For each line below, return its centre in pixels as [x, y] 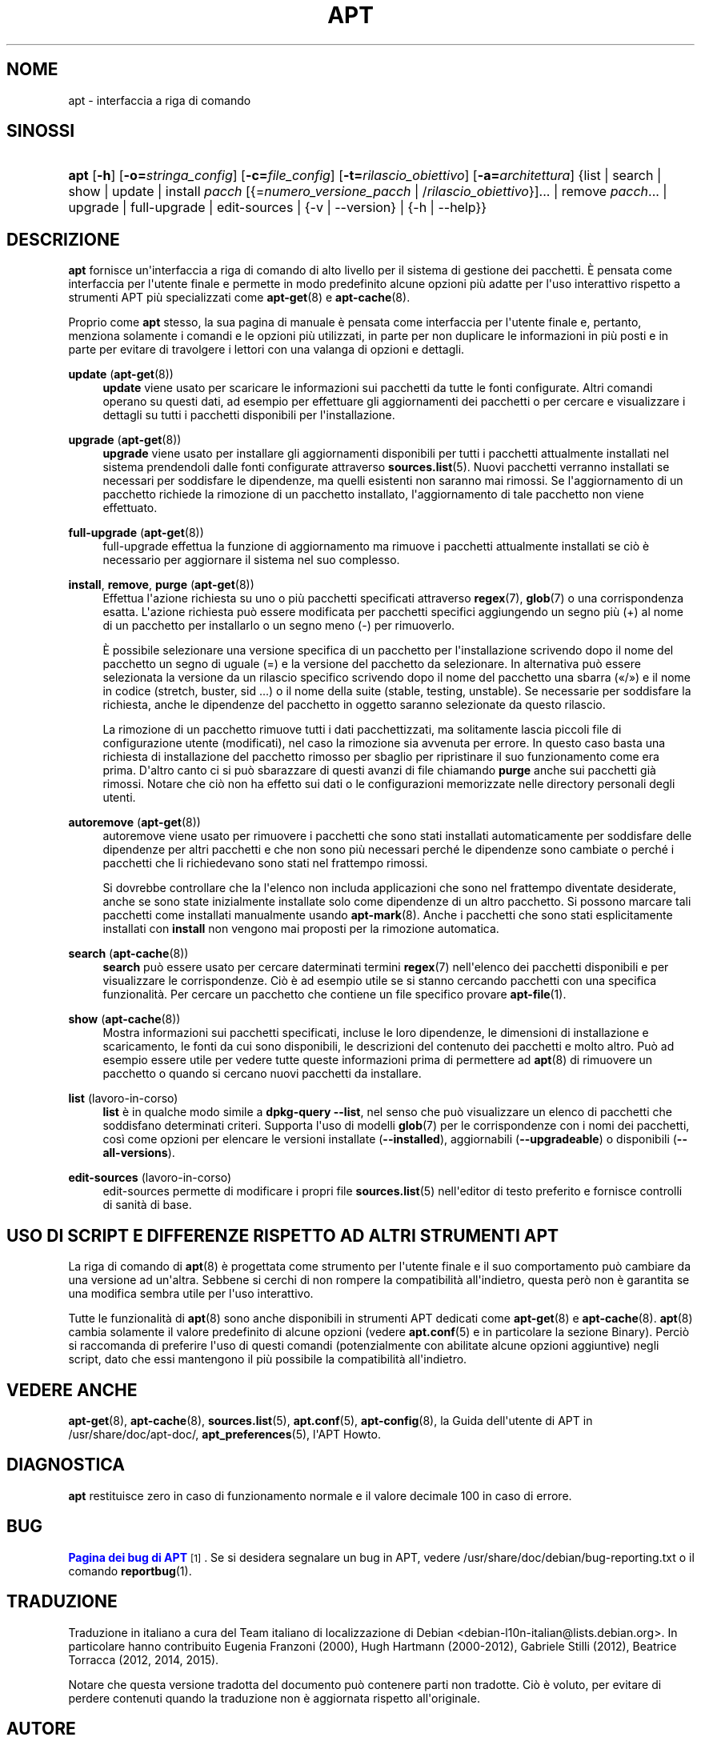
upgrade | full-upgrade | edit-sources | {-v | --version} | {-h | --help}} [278, 208]
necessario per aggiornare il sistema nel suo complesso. [251, 560]
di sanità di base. [147, 1205]
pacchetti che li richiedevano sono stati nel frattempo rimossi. [265, 863]
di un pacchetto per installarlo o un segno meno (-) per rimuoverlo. [279, 626]
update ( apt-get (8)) [121, 374]
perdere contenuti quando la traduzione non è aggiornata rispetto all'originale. [274, 1698]
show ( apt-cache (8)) [124, 1019]
